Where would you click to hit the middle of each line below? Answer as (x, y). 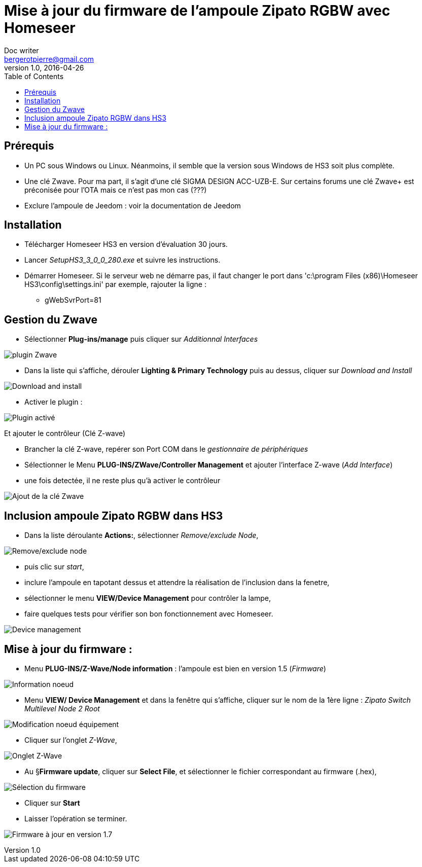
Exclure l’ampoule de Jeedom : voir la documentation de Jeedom (133, 205)
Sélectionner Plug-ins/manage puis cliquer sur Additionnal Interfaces (141, 339)
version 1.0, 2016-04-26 (44, 67)
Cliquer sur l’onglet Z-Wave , (71, 740)
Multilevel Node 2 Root (62, 708)
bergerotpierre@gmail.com (49, 59)
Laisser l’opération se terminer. (76, 818)
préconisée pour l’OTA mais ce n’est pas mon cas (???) (116, 190)
